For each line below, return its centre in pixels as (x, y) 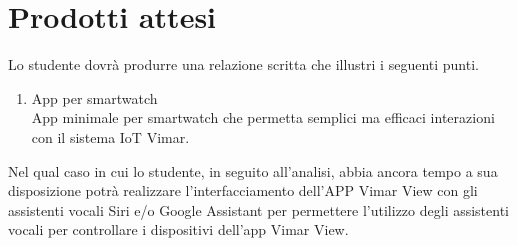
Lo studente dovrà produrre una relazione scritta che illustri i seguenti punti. (243, 64)
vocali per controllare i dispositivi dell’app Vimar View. (178, 229)
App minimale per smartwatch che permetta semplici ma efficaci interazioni (263, 117)
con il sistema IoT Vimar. (110, 136)
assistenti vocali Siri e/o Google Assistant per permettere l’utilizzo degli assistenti (259, 209)
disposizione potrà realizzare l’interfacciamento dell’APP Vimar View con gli (243, 190)
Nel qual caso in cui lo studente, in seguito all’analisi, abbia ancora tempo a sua (253, 170)
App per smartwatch (94, 97)
